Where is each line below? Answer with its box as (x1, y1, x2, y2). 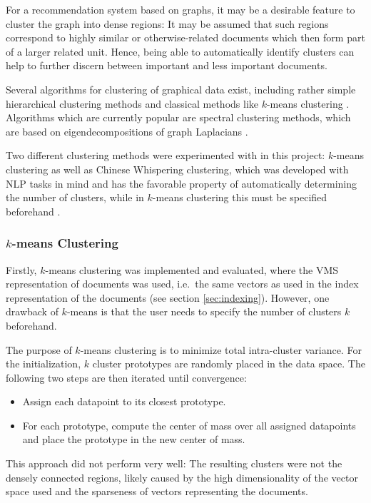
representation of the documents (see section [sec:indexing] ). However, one (6, 290, 330, 305)
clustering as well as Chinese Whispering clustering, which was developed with (6, 161, 349, 176)
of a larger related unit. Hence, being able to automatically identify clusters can (6, 44, 355, 59)
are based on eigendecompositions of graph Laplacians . (6, 123, 248, 138)
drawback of (6, 304, 59, 319)
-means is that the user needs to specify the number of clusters (66, 304, 342, 319)
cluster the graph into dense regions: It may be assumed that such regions (6, 16, 329, 31)
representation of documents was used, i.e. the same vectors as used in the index (6, 276, 359, 291)
